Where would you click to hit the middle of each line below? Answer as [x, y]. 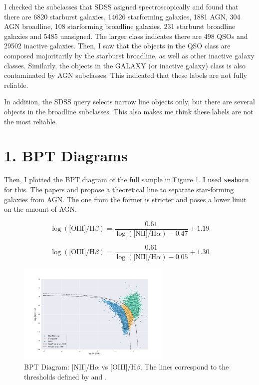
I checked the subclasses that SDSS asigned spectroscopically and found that [121, 6]
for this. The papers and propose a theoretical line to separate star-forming [119, 189]
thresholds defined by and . [65, 376]
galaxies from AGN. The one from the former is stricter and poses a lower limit [126, 199]
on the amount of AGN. [40, 209]
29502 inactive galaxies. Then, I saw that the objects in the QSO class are [117, 46]
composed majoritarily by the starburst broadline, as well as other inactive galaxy [129, 55]
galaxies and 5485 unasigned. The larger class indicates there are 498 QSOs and [126, 36]
